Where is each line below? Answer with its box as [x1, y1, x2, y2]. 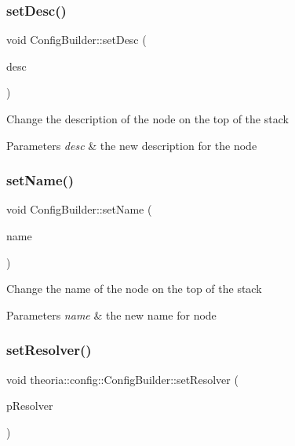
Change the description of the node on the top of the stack [6, 111, 289, 126]
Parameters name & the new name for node [6, 306, 217, 323]
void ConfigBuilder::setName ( [6, 201, 152, 218]
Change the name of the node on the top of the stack [6, 280, 262, 297]
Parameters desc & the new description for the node [6, 137, 257, 153]
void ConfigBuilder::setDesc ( [6, 31, 147, 48]
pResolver [6, 397, 53, 414]
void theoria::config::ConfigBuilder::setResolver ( [6, 371, 239, 387]
